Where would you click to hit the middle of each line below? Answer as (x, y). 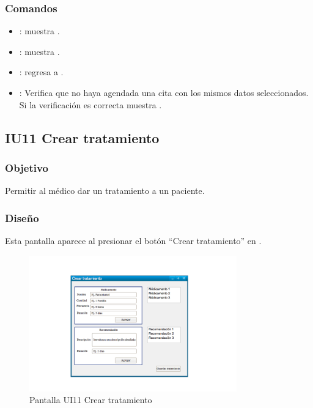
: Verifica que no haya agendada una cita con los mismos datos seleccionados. (164, 92)
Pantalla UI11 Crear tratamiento (91, 400)
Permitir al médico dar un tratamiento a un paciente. (105, 191)
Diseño (22, 217)
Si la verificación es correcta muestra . (90, 104)
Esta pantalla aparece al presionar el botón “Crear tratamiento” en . (133, 240)
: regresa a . (41, 72)
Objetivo (27, 167)
